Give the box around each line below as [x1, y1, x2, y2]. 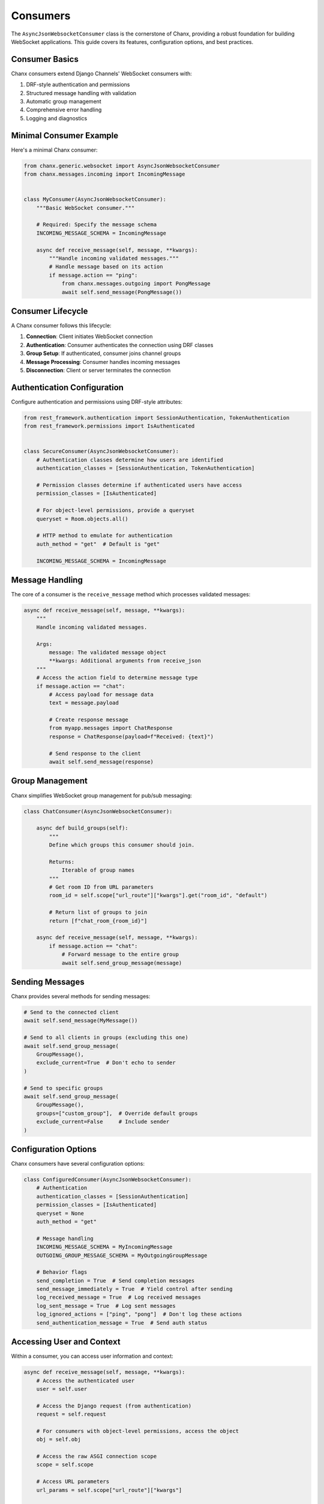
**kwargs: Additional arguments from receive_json [49, 658, 201, 664]
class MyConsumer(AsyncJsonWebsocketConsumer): [23, 196, 166, 203]
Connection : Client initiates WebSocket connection [26, 333, 153, 340]
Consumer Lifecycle [11, 306, 88, 316]
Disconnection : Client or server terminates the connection [26, 367, 171, 374]
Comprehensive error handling [26, 106, 102, 114]
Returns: [49, 858, 75, 865]
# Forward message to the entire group [61, 951, 179, 958]
